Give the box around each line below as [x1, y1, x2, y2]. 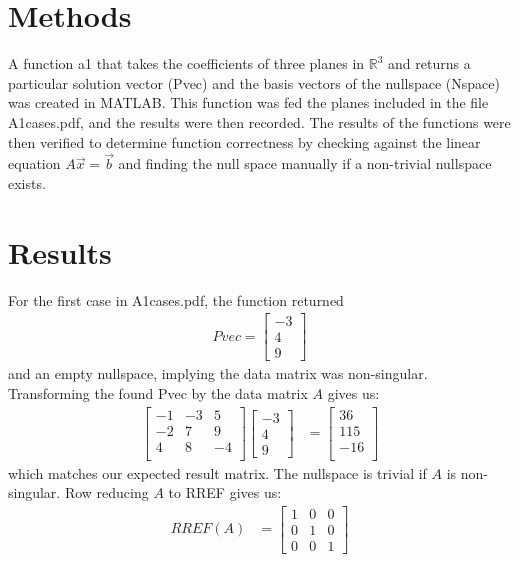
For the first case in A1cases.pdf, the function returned [8, 289, 344, 310]
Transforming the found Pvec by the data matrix [8, 382, 308, 403]
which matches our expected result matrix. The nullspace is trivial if [8, 462, 427, 483]
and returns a [388, 53, 471, 74]
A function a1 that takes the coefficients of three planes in [8, 53, 365, 74]
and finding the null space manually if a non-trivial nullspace [118, 153, 492, 174]
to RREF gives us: [168, 482, 282, 503]
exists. [8, 172, 46, 193]
